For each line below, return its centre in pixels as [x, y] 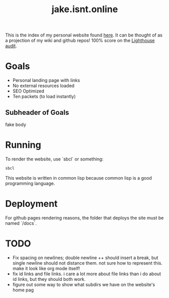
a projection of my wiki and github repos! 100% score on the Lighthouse [80, 40]
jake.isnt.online [85, 9]
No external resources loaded [43, 86]
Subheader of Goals [37, 112]
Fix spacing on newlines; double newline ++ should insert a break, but [85, 258]
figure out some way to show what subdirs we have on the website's [84, 284]
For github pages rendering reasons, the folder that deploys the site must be [84, 218]
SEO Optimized [28, 91]
